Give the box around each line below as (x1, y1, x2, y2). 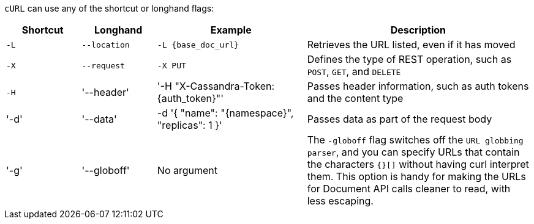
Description (390, 24, 446, 36)
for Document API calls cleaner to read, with (307, 182, 511, 195)
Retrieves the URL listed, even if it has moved (307, 38, 516, 51)
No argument (157, 164, 218, 176)
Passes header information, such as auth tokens (307, 80, 529, 92)
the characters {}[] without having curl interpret (307, 158, 529, 170)
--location (81, 40, 130, 49)
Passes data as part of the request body (307, 113, 492, 125)
